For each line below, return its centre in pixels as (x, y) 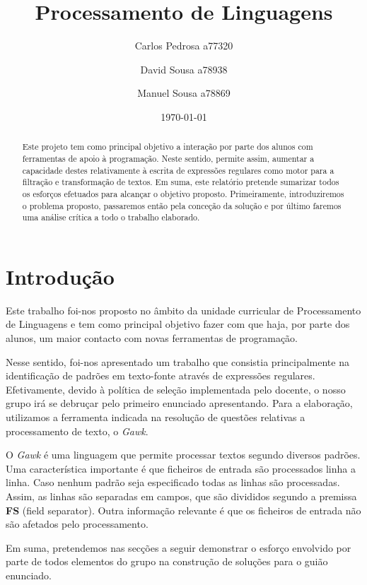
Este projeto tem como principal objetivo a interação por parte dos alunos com (168, 147)
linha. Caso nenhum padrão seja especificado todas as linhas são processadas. (173, 482)
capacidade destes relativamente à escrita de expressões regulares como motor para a (178, 170)
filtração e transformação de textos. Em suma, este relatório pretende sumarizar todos (181, 182)
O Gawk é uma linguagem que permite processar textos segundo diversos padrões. (183, 455)
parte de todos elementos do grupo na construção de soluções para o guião (167, 561)
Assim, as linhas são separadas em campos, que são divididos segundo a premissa (181, 496)
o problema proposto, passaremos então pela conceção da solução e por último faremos (182, 205)
